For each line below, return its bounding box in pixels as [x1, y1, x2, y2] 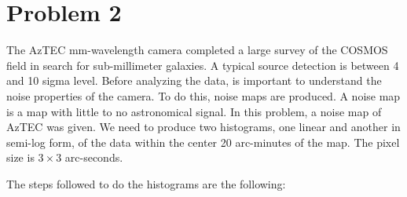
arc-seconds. [64, 149, 123, 166]
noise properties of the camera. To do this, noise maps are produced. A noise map [6, 87, 401, 104]
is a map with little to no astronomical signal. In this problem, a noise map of [6, 103, 382, 119]
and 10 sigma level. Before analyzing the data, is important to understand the [6, 72, 382, 89]
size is [6, 149, 35, 166]
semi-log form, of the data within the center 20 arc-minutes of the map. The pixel [6, 133, 400, 150]
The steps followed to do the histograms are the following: [6, 175, 286, 192]
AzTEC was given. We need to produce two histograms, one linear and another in [6, 119, 401, 135]
